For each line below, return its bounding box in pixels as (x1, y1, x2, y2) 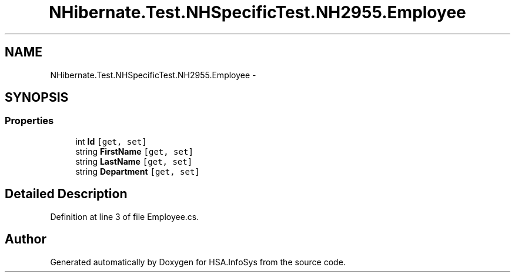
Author (5, 232, 46, 247)
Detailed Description (5, 186, 128, 202)
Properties (5, 115, 54, 127)
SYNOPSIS (5, 90, 69, 105)
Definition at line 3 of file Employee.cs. (50, 211, 199, 222)
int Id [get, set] (75, 136, 147, 146)
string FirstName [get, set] (75, 146, 193, 156)
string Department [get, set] (75, 166, 200, 176)
